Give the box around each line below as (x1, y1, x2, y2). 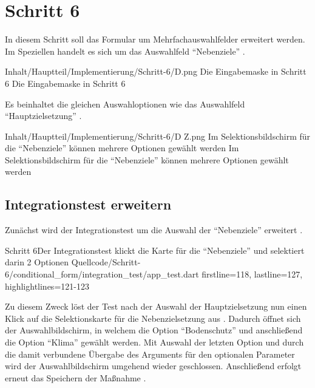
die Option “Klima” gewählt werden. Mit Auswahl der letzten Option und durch (5, 336, 304, 349)
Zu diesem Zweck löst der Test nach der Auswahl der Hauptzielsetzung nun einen (5, 300, 307, 313)
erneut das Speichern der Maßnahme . (5, 371, 146, 384)
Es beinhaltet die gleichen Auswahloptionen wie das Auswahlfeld (5, 97, 245, 110)
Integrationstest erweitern (5, 195, 172, 214)
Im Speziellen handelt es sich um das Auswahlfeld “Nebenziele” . (5, 44, 245, 57)
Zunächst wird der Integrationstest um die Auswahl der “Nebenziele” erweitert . (5, 223, 303, 236)
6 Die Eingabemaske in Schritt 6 (5, 77, 126, 89)
